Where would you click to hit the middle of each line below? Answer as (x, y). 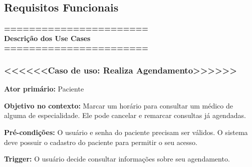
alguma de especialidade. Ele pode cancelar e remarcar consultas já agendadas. (125, 115)
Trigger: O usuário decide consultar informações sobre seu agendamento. (117, 159)
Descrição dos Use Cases (47, 38)
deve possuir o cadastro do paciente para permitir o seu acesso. (101, 142)
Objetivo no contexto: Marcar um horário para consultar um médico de (118, 105)
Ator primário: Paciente (44, 89)
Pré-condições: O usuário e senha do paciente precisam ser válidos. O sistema (126, 132)
